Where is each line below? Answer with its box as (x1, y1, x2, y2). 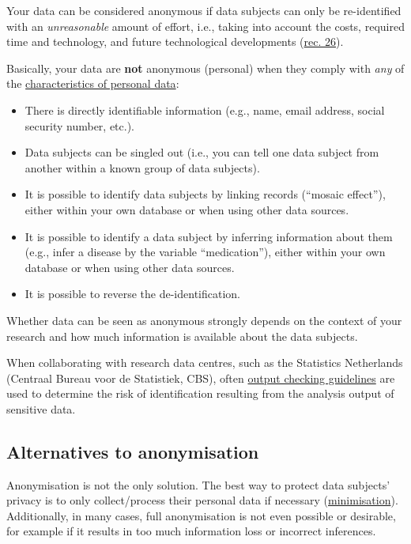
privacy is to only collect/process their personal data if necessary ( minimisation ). (6, 492, 398, 508)
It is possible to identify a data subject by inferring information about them (25, 228, 393, 244)
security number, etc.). (25, 117, 135, 134)
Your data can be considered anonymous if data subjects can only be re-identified (6, 2, 402, 18)
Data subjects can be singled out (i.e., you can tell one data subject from (25, 144, 379, 161)
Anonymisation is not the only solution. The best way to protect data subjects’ (6, 476, 390, 493)
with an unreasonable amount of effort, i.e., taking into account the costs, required (6, 17, 405, 34)
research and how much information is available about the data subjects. (6, 327, 358, 344)
